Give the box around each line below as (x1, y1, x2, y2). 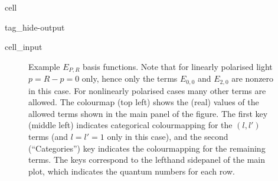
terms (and (28, 130, 68, 143)
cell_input (5, 41, 42, 53)
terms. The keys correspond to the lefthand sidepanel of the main (28, 153, 265, 166)
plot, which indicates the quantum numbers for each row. (28, 165, 235, 177)
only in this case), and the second (107, 130, 228, 143)
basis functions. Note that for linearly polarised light (83, 60, 273, 72)
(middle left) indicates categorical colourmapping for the (28, 119, 233, 131)
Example (28, 60, 60, 72)
